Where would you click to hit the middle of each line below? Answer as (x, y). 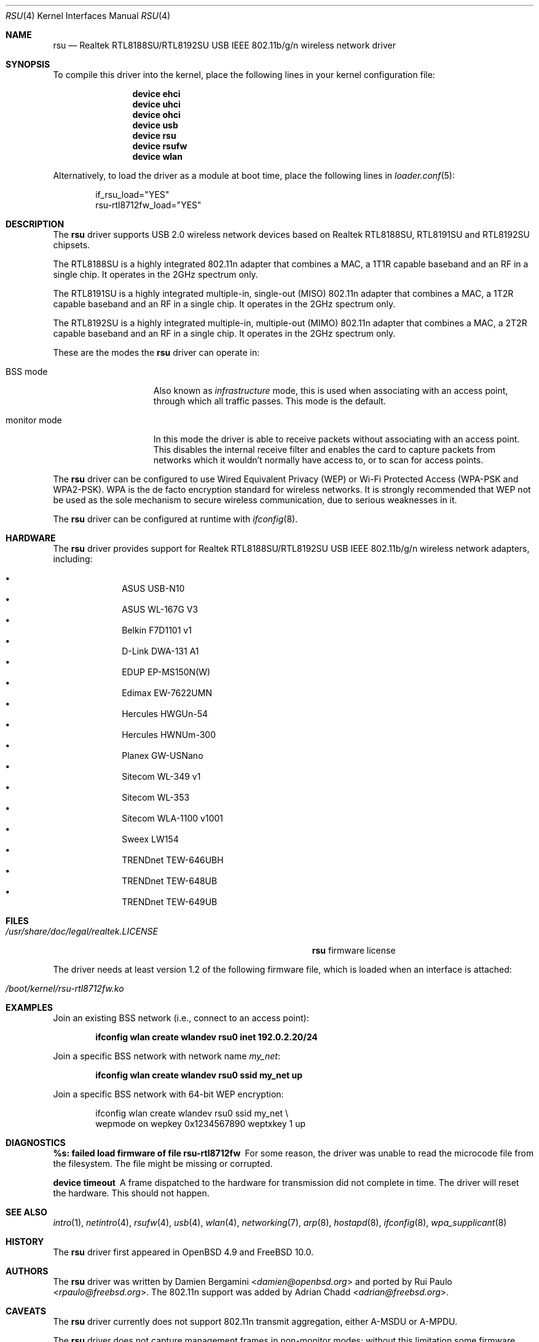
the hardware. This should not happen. (131, 1193)
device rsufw (160, 146)
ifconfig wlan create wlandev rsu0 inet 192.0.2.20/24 (207, 1037)
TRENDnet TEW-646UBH (173, 860)
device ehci (156, 94)
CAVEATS (26, 1311)
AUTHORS (27, 1271)
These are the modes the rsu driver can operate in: (156, 352)
